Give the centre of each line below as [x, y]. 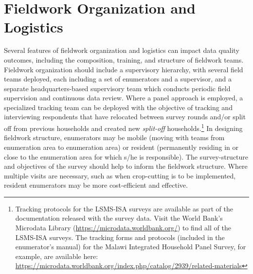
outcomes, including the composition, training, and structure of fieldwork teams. [124, 59]
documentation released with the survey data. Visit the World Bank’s [119, 218]
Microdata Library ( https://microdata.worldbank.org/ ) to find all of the [123, 228]
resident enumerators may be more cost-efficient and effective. [96, 185]
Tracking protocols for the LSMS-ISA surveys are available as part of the [124, 208]
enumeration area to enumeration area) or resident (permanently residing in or [121, 147]
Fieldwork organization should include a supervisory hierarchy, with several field [124, 69]
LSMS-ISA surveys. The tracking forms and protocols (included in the [120, 237]
